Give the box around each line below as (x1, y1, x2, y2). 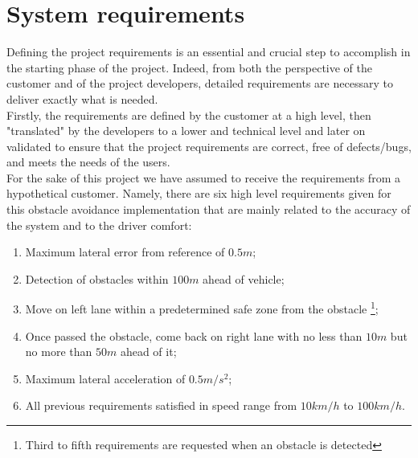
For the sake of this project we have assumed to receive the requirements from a (6, 169, 400, 186)
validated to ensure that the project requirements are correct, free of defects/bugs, (6, 137, 412, 154)
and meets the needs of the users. (6, 153, 170, 170)
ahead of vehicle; (203, 270, 285, 287)
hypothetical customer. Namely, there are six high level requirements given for (6, 185, 391, 202)
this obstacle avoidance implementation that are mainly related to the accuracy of (6, 201, 411, 218)
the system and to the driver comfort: (6, 216, 192, 233)
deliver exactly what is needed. (6, 90, 158, 107)
